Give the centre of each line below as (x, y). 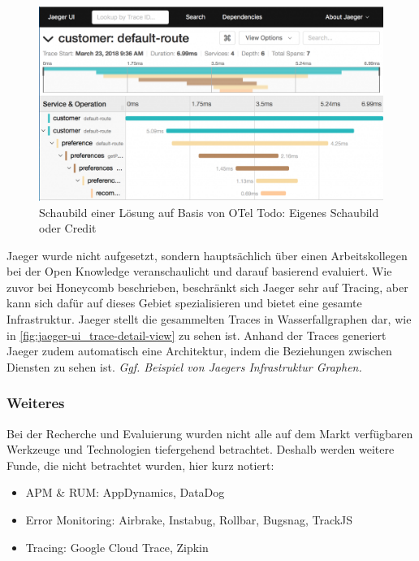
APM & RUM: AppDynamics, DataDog (125, 492)
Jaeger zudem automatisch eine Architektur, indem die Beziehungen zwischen (199, 351)
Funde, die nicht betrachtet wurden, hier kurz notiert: (140, 465)
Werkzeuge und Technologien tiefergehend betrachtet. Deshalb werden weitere (201, 449)
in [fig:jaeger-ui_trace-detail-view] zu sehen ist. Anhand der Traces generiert (197, 335)
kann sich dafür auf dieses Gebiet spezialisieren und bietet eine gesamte (184, 303)
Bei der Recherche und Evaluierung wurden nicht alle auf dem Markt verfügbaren (210, 433)
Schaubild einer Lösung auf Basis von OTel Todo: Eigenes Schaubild (209, 212)
